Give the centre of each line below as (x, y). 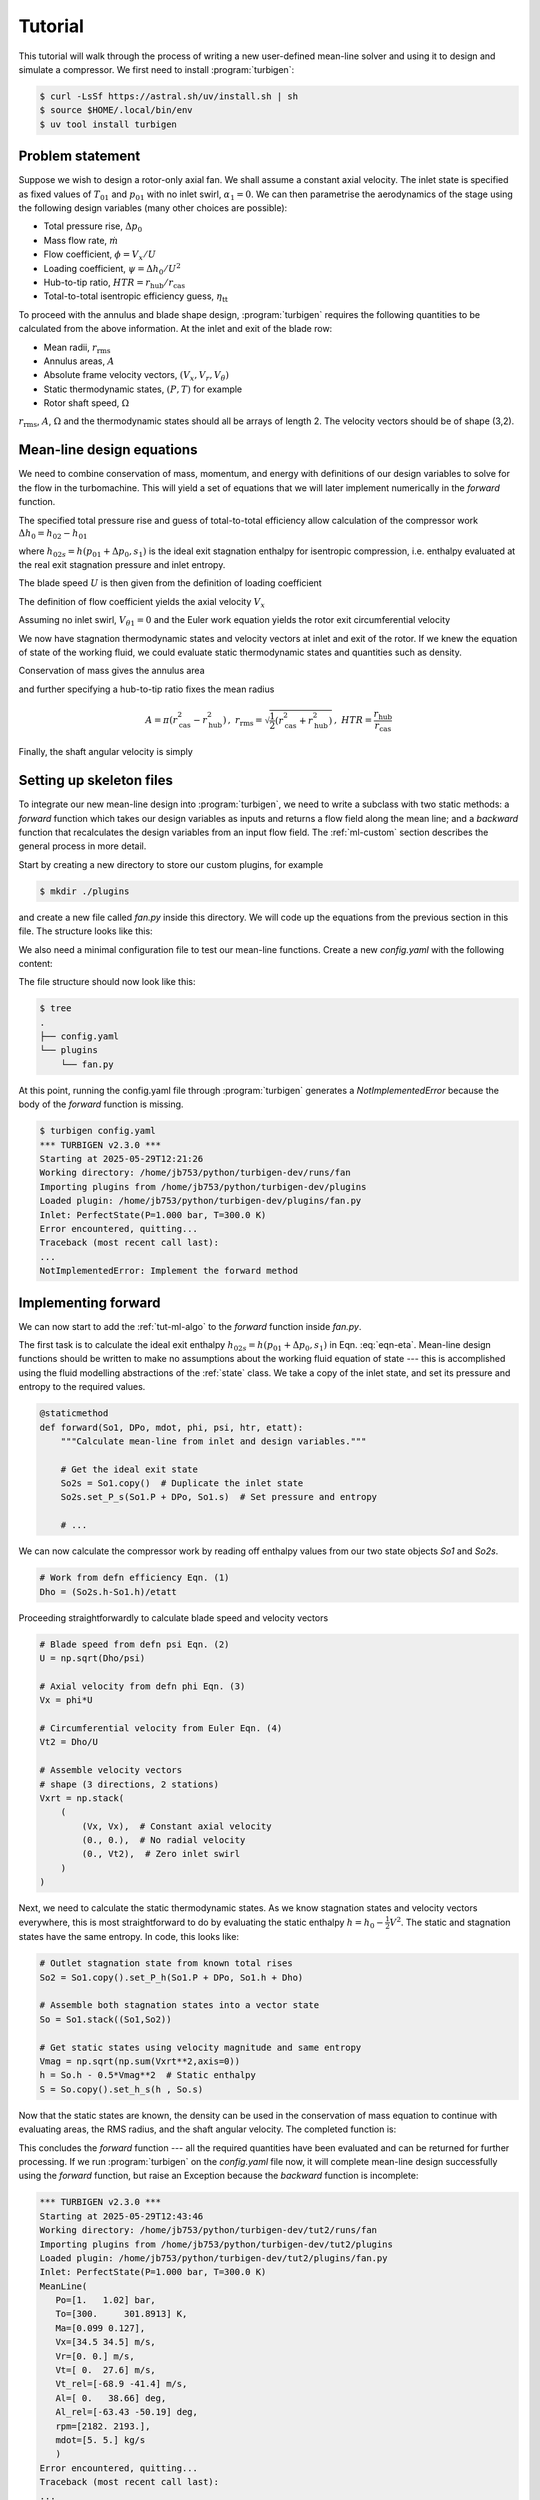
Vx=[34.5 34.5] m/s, (106, 2342)
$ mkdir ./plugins (84, 891)
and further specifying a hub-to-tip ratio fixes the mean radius (146, 689)
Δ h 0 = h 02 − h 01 (53, 534)
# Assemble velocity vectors (111, 1770)
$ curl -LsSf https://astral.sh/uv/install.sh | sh (169, 96)
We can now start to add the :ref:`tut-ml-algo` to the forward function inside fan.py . (190, 1326)
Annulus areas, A (79, 361)
